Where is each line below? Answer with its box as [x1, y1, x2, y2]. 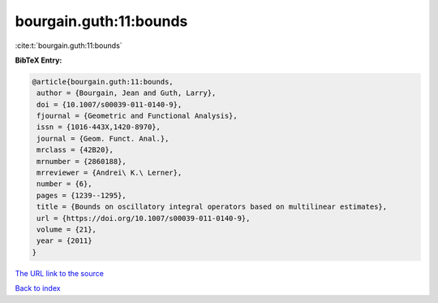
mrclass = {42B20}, [36, 145, 114, 154]
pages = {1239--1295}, [36, 191, 127, 200]
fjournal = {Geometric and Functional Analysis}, [36, 111, 238, 121]
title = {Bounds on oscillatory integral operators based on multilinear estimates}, [36, 202, 388, 211]
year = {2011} [36, 236, 92, 245]
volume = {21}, [36, 225, 97, 234]
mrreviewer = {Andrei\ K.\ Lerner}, [36, 168, 182, 178]
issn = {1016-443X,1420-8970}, [36, 123, 161, 132]
